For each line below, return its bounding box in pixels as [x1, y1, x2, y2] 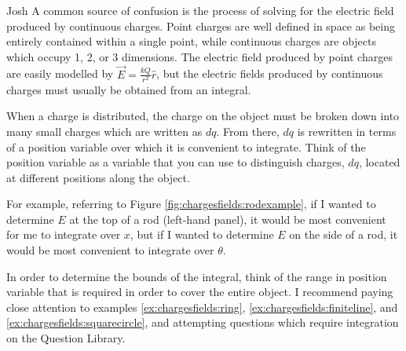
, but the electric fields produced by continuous [156, 65, 383, 82]
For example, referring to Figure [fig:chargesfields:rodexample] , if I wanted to [6, 196, 376, 212]
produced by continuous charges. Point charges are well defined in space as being [6, 17, 395, 34]
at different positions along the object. [6, 169, 190, 185]
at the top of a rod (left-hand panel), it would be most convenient [69, 210, 386, 227]
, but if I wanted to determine [130, 226, 274, 243]
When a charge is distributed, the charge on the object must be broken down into [6, 108, 400, 124]
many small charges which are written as [6, 122, 203, 139]
